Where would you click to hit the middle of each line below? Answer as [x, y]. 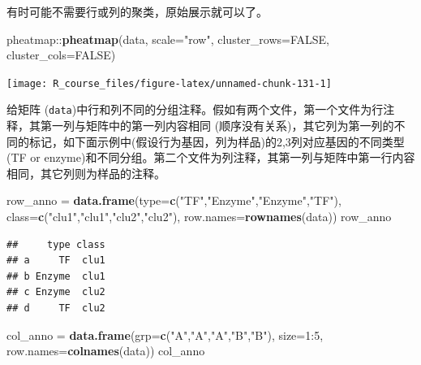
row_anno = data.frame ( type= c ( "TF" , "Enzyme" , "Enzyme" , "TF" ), [174, 200]
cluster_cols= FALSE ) [61, 55]
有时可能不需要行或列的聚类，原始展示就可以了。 [137, 11]
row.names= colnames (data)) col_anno [106, 351]
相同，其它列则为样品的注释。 [86, 173]
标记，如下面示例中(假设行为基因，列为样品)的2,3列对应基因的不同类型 [217, 141]
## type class [56, 244]
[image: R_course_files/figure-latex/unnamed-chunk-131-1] [169, 83]
